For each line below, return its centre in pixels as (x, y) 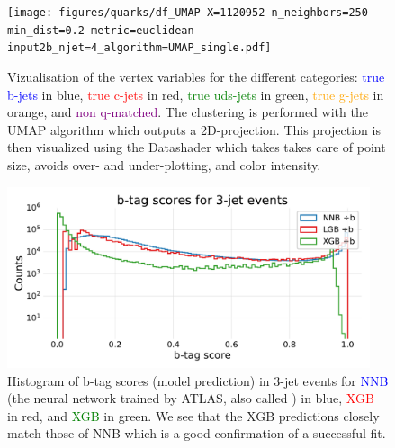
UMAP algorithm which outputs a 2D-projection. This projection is (194, 129)
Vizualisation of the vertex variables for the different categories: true (196, 76)
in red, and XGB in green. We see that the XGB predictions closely (193, 415)
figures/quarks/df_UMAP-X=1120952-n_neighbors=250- (217, 13)
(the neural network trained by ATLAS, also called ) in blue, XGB (191, 398)
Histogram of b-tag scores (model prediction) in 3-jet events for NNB (198, 380)
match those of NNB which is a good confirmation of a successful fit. (197, 433)
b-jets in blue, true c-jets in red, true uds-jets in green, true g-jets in (196, 94)
